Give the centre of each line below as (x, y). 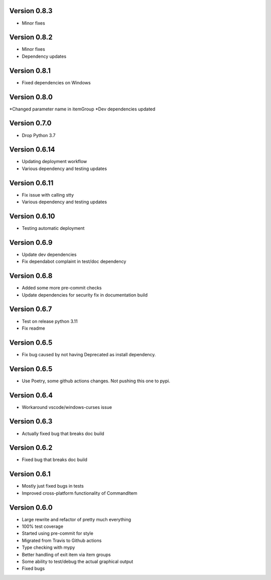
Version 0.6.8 (31, 276)
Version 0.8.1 (30, 70)
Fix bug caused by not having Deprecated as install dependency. (89, 354)
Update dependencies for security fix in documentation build (85, 295)
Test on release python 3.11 (50, 321)
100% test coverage (43, 526)
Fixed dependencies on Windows (56, 82)
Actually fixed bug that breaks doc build (63, 433)
